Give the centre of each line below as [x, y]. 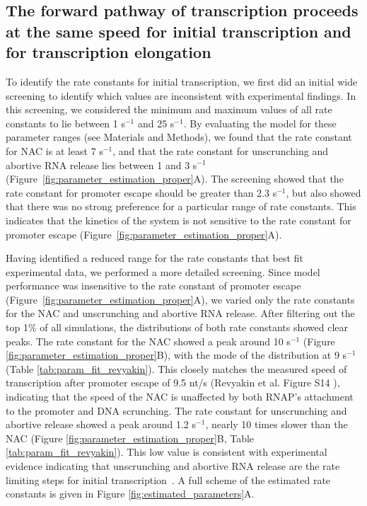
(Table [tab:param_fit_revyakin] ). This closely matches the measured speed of [176, 368]
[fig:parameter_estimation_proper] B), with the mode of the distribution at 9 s [176, 355]
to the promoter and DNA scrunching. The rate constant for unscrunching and [176, 410]
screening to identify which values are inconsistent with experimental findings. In [181, 95]
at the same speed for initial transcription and [179, 31]
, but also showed [324, 192]
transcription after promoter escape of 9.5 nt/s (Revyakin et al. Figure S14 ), [173, 383]
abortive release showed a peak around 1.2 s [101, 424]
